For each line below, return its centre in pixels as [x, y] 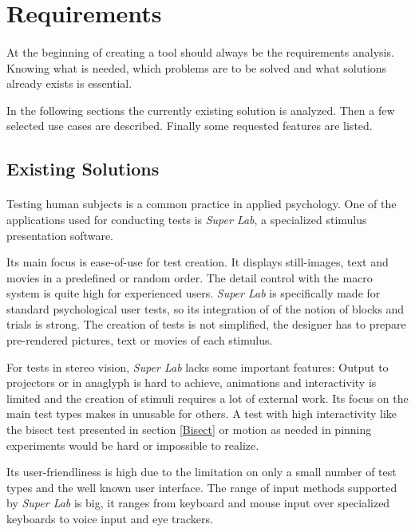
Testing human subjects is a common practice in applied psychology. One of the [202, 204]
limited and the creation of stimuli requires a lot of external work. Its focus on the [207, 398]
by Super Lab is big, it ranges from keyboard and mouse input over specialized [198, 503]
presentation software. [60, 235]
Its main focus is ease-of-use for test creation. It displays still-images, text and [198, 262]
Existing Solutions [83, 169]
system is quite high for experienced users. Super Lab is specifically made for [194, 293]
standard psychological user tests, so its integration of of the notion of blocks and [206, 308]
